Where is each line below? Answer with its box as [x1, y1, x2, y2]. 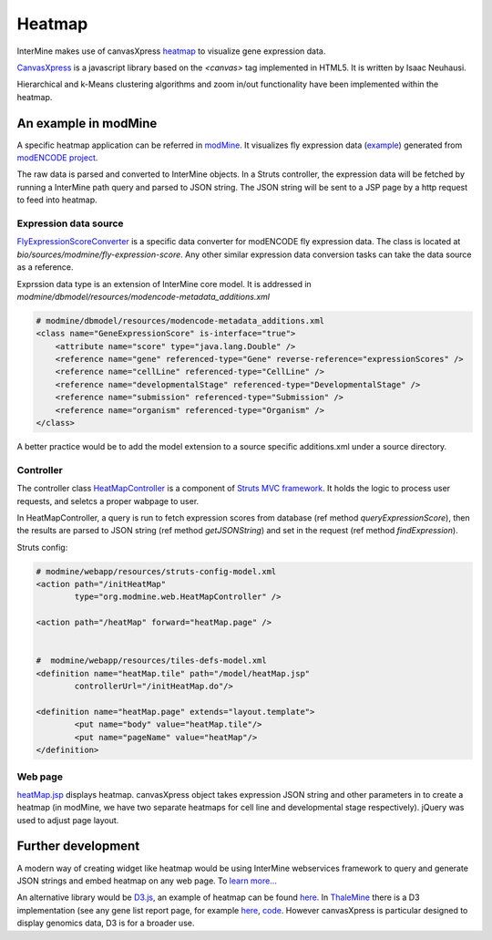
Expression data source [16, 217, 124, 230]
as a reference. [16, 262, 74, 273]
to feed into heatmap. [16, 194, 97, 205]
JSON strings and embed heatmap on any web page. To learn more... [16, 875, 278, 886]
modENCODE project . [16, 152, 98, 163]
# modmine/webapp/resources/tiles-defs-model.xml [36, 656, 268, 666]
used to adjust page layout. [16, 814, 119, 825]
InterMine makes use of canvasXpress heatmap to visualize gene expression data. [16, 46, 326, 57]
